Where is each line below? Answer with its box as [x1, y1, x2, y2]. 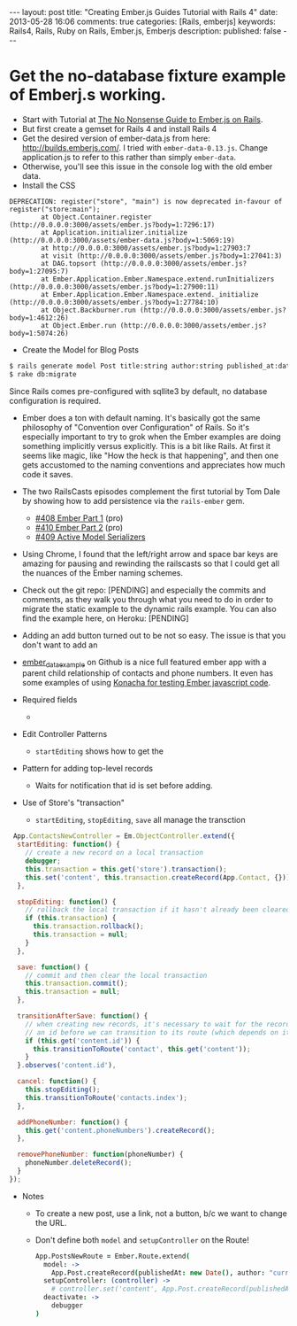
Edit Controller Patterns [21, 729, 108, 740]
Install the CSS [21, 180, 76, 190]
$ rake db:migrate [9, 369, 77, 378]
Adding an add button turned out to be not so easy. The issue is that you [21, 630, 286, 640]
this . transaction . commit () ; [25, 979, 128, 989]
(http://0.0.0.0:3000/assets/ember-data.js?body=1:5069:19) [9, 236, 236, 244]
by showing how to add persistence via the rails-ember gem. [21, 495, 245, 506]
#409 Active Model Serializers [34, 531, 146, 542]
